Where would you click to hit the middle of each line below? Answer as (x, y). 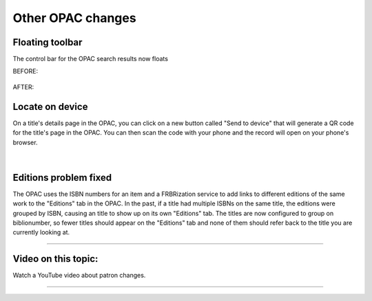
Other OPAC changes (75, 18)
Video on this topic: (55, 259)
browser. (25, 142)
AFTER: (23, 87)
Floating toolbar (48, 42)
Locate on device (50, 107)
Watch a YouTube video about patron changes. (79, 276)
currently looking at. (41, 232)
